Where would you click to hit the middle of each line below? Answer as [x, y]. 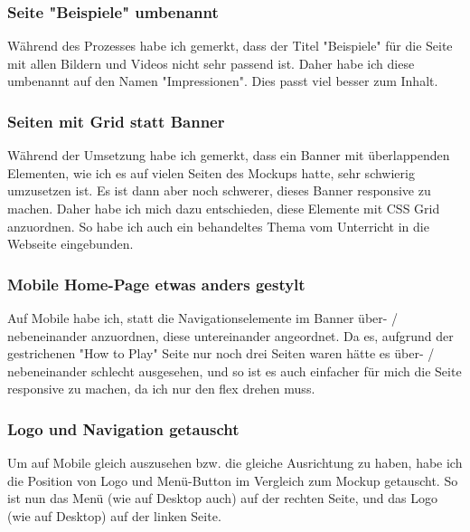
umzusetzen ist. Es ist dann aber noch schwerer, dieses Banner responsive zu [219, 190]
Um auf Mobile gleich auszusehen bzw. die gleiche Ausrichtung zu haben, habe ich [235, 463]
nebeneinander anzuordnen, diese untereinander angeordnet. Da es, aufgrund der [230, 335]
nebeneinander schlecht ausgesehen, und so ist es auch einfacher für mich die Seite [235, 370]
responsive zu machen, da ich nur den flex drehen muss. [161, 389]
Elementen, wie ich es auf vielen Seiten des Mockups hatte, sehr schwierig [211, 172]
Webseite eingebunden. [70, 244]
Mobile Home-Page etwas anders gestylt [156, 284]
